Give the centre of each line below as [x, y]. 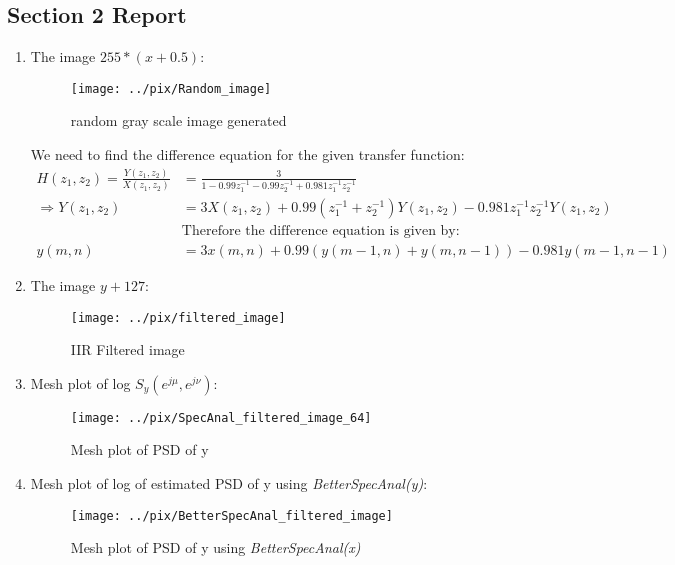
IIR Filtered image [127, 349]
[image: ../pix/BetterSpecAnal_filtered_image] [231, 515]
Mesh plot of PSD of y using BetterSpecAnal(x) [215, 547]
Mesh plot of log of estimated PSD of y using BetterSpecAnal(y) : [229, 483]
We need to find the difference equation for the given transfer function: [247, 154]
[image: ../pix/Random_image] [171, 88]
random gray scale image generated [178, 120]
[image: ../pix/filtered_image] [178, 317]
